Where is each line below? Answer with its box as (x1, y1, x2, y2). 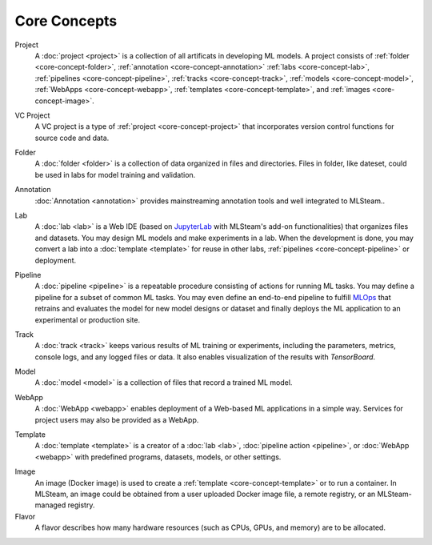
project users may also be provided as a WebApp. (34, 415, 199, 424)
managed (34, 500, 66, 510)
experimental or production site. (34, 315, 141, 324)
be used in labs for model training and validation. (34, 170, 196, 179)
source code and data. (34, 133, 110, 142)
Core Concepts (14, 12, 118, 30)
